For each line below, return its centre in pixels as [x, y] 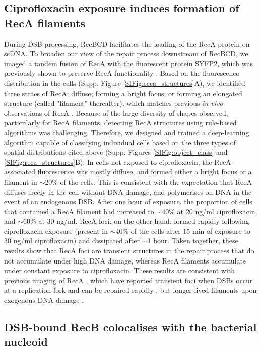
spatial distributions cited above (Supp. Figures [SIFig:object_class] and [116, 152]
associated [20, 172]
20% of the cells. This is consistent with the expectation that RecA [149, 181]
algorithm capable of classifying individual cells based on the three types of [120, 142]
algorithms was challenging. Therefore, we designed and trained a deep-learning [127, 132]
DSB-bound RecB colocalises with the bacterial [130, 327]
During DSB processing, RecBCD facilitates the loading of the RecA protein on [127, 43]
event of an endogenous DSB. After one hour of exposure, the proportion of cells [128, 201]
